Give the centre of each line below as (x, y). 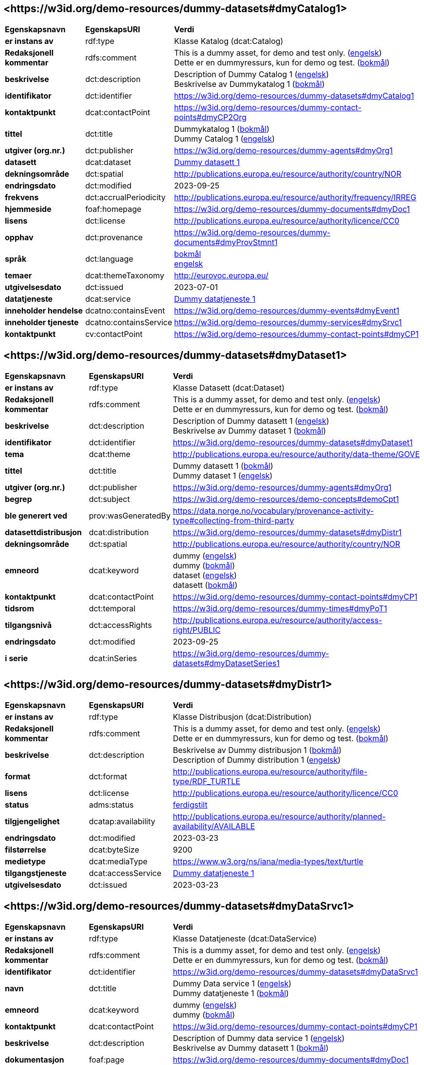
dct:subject (109, 499)
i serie (17, 658)
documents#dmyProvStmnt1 (226, 242)
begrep (19, 499)
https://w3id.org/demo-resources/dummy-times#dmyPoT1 (280, 609)
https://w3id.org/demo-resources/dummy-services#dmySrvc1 (288, 323)
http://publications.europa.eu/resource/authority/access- (278, 620)
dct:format (108, 777)
